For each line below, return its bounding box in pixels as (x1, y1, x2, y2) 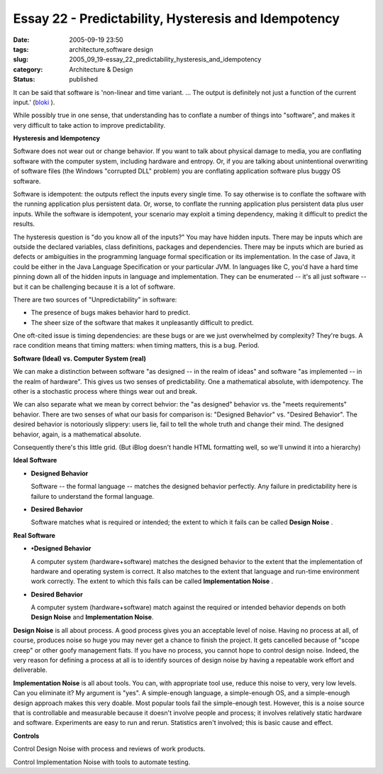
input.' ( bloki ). (13, 98, 55, 106)
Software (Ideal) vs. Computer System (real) (13, 354, 147, 363)
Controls (13, 731, 40, 740)
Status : (13, 75, 35, 84)
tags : (13, 45, 29, 53)
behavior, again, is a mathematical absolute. (13, 430, 142, 438)
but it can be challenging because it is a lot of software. (13, 282, 175, 291)
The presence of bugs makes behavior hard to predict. (30, 309, 191, 317)
